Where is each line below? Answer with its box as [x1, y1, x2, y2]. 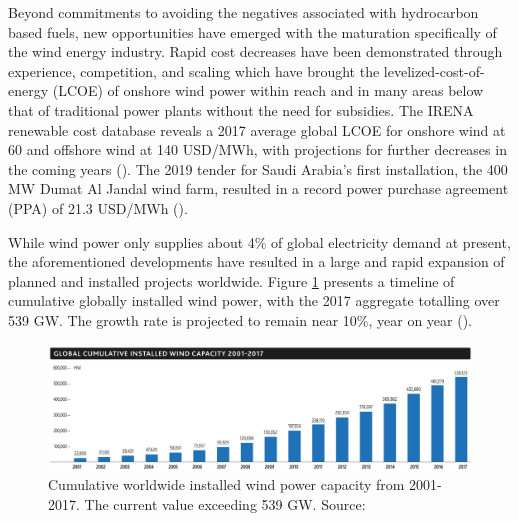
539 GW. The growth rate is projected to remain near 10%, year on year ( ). [8, 309, 472, 330]
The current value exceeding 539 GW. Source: [84, 493, 366, 514]
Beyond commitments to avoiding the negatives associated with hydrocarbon [8, 2, 479, 22]
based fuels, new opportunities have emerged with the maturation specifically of [8, 21, 497, 42]
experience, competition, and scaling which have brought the [8, 60, 380, 81]
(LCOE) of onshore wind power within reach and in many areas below [52, 80, 484, 101]
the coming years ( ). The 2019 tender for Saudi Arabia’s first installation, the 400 [8, 158, 508, 179]
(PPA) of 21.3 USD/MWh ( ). [8, 197, 188, 218]
